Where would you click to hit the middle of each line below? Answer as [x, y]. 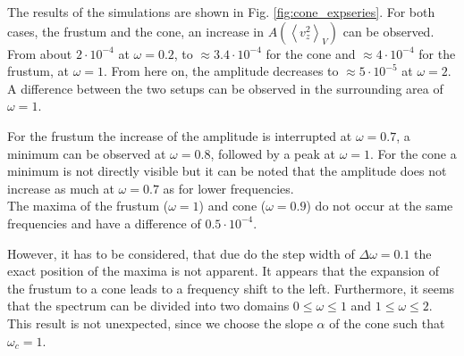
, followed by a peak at [273, 153]
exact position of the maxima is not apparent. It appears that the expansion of [224, 271]
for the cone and [311, 53]
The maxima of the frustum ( [88, 206]
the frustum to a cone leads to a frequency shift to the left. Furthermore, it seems [231, 288]
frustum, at [38, 71]
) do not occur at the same [380, 206]
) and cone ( [232, 206]
